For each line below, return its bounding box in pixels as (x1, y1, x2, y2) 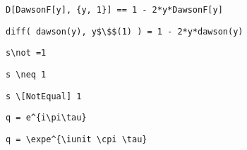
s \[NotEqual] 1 (6, 91, 82, 101)
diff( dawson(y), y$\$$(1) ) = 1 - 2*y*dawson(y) (6, 26, 243, 37)
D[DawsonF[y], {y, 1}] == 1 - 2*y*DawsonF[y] (6, 5, 223, 15)
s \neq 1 (6, 69, 47, 80)
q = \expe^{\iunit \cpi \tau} (6, 134, 147, 144)
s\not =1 (6, 48, 47, 58)
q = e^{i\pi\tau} (6, 113, 87, 123)
